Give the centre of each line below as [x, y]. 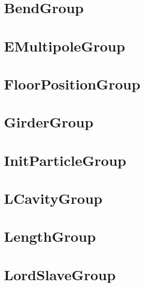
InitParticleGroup [65, 160]
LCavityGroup [53, 198]
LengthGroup [50, 236]
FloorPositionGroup [72, 83]
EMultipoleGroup [65, 45]
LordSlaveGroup [60, 274]
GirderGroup [49, 122]
